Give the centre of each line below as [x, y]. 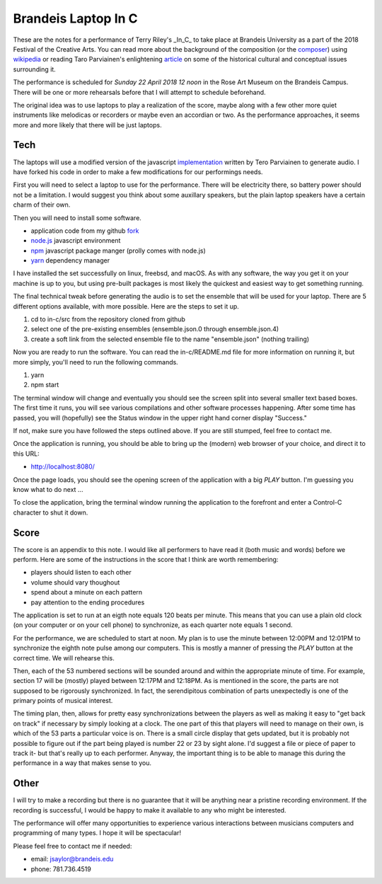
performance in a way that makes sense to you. [82, 763]
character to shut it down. [51, 512]
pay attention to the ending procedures [88, 602]
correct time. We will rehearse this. [64, 658]
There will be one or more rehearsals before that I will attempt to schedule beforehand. [139, 92]
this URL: [26, 454]
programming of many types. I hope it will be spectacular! [97, 833]
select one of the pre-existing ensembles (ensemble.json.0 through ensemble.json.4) [155, 329]
